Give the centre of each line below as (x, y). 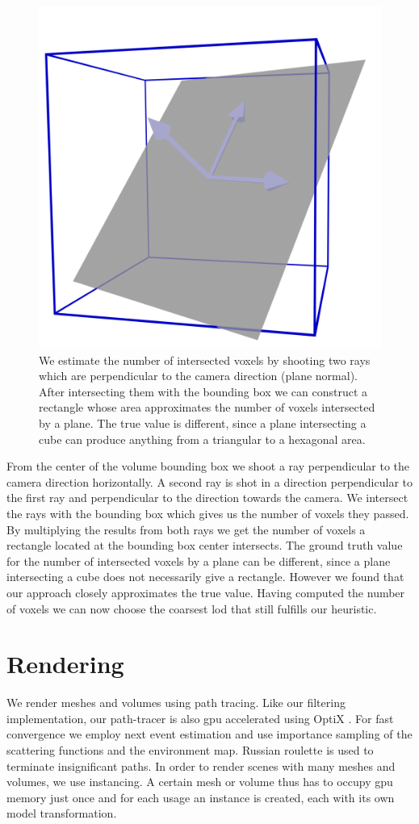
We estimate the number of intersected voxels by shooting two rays (205, 360)
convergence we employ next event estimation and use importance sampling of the (209, 734)
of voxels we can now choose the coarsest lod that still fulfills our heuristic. (192, 608)
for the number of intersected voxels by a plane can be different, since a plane (199, 560)
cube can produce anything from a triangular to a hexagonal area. (202, 439)
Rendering (65, 664)
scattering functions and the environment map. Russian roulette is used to (190, 750)
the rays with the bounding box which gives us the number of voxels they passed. (208, 513)
